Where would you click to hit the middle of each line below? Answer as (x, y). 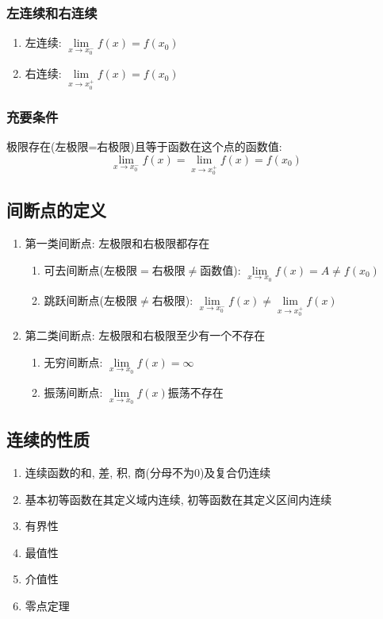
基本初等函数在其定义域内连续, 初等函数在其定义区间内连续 (178, 499)
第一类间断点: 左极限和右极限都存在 (117, 242)
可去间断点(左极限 (91, 269)
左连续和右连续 (52, 12)
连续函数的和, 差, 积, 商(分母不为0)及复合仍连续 (148, 473)
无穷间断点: (73, 361)
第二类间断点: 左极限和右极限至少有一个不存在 (145, 334)
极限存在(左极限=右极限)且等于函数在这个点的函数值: (144, 146)
